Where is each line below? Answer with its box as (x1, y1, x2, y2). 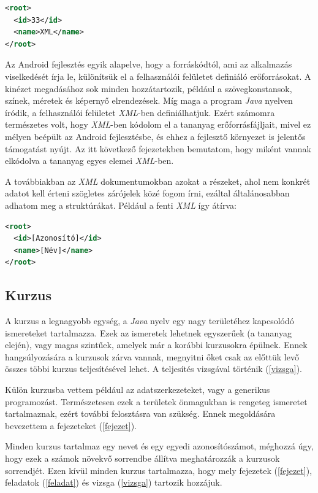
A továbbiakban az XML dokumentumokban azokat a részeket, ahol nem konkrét (5, 174, 311, 187)
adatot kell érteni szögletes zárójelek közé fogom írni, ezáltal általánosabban (5, 187, 290, 200)
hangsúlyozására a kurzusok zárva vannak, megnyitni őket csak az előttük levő (5, 350, 299, 363)
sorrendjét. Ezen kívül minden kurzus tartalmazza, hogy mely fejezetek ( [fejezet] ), (5, 464, 312, 476)
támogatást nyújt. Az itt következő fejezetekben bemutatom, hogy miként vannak (5, 142, 311, 155)
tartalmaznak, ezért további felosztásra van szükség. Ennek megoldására (5, 407, 276, 420)
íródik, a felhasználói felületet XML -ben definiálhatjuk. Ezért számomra (5, 106, 275, 118)
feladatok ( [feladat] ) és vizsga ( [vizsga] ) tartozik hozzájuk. (5, 476, 222, 489)
